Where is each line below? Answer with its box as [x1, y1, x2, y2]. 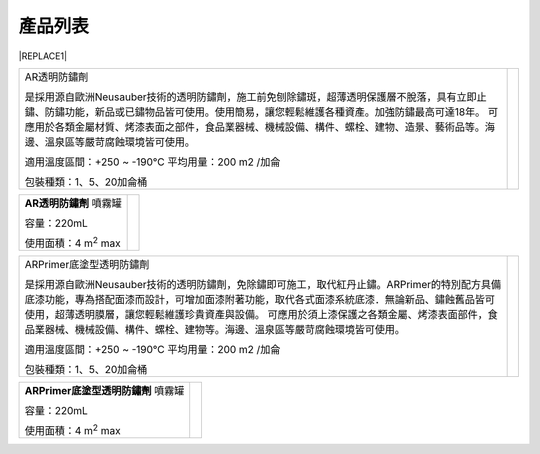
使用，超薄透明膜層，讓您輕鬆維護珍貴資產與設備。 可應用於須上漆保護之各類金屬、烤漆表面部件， [24, 307, 489, 321]
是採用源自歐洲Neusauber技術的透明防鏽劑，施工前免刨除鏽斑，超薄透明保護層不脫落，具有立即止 [24, 90, 487, 104]
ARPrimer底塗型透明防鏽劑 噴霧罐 [24, 383, 185, 397]
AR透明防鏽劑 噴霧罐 [24, 196, 122, 210]
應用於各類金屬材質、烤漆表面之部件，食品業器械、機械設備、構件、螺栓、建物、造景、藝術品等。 [24, 120, 485, 134]
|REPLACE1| [18, 50, 68, 62]
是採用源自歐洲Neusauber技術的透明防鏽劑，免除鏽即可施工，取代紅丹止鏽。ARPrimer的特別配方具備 [24, 277, 502, 291]
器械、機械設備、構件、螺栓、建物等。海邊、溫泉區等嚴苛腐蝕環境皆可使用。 [44, 322, 405, 336]
